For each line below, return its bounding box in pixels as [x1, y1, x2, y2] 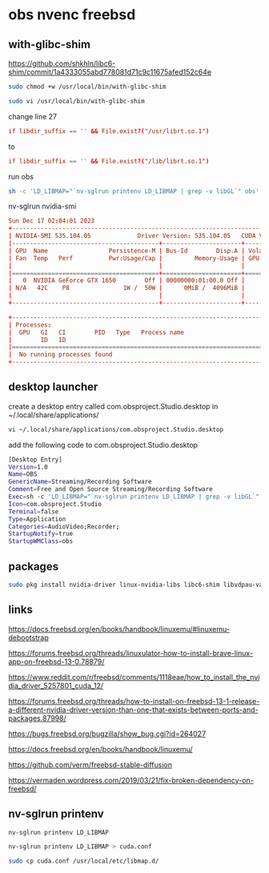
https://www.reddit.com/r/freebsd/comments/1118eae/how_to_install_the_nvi [8, 672, 260, 682]
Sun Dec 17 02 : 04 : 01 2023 [8, 217, 94, 225]
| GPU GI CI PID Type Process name [8, 328, 184, 336]
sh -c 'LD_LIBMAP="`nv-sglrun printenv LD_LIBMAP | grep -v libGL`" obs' [8, 187, 260, 195]
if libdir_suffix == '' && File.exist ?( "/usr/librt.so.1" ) [8, 127, 210, 135]
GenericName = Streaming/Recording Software [8, 478, 152, 486]
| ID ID [8, 336, 66, 344]
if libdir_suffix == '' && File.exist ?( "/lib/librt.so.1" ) [8, 157, 210, 165]
